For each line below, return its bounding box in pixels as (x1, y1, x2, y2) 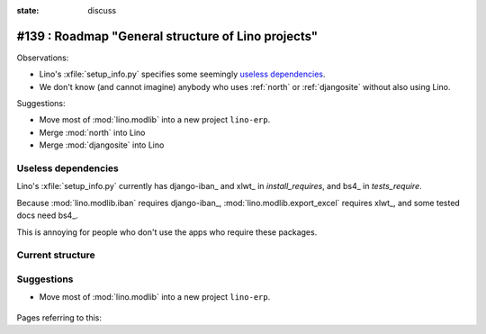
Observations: (16, 52, 69, 63)
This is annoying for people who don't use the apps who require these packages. (16, 226, 318, 238)
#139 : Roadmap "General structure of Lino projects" (16, 28, 319, 44)
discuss (87, 5, 117, 15)
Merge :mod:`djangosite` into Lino (39, 140, 165, 150)
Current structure (16, 248, 95, 261)
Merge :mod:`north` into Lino (39, 127, 146, 138)
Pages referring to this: (16, 311, 103, 323)
